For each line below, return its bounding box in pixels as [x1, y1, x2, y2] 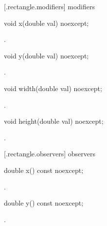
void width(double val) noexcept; [4, 83, 102, 93]
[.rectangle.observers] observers [4, 149, 95, 159]
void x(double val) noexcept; [4, 18, 89, 28]
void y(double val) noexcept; [4, 50, 89, 60]
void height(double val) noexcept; [4, 116, 104, 126]
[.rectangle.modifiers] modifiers [4, 1, 95, 11]
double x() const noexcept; [4, 165, 84, 175]
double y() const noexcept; [4, 198, 84, 208]
